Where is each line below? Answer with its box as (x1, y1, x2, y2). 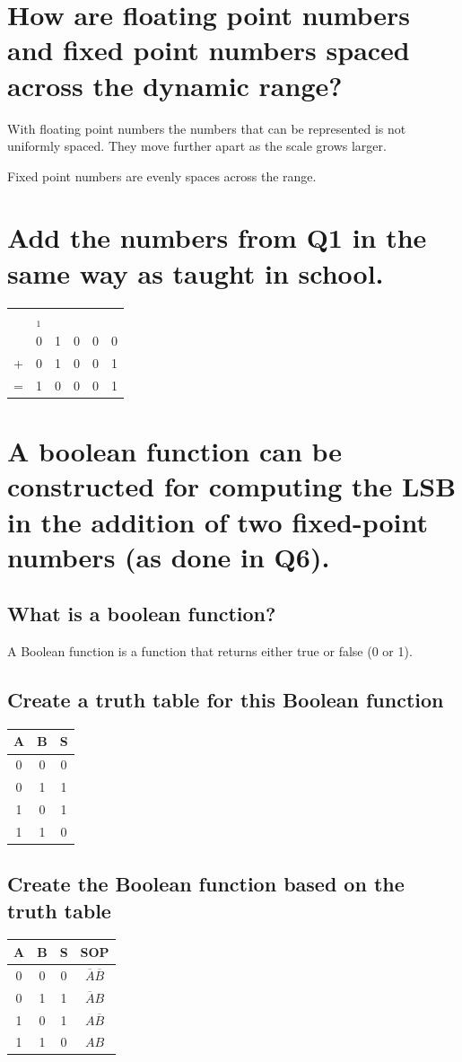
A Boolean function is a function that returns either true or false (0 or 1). (7, 642, 413, 661)
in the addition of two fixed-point (7, 503, 429, 540)
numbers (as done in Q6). (7, 538, 330, 575)
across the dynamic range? (7, 66, 343, 103)
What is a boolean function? (7, 600, 276, 628)
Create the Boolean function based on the (7, 870, 405, 898)
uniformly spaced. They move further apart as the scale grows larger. (7, 136, 387, 155)
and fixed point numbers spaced (7, 31, 410, 68)
